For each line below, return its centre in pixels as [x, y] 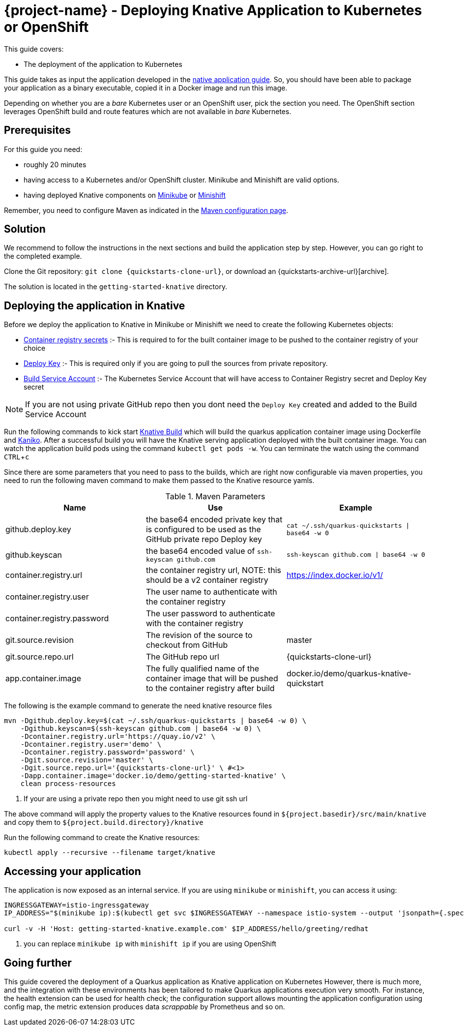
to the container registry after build [210, 688]
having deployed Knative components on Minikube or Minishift [125, 195]
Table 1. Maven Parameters [215, 497]
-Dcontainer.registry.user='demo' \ [91, 744]
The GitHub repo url [182, 657]
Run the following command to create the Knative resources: [102, 838]
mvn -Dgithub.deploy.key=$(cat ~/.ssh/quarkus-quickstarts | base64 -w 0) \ [155, 721]
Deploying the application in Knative [95, 305]
